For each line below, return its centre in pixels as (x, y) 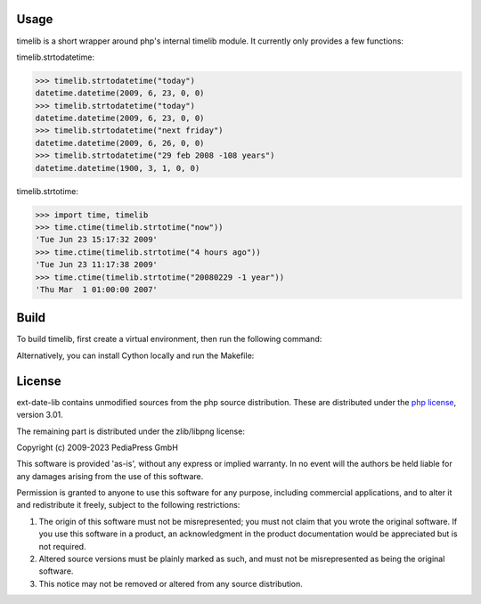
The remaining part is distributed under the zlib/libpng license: (130, 431)
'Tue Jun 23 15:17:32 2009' (96, 240)
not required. (62, 546)
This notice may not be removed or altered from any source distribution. (171, 584)
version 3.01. (40, 415)
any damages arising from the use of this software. (110, 476)
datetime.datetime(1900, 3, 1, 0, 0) (118, 168)
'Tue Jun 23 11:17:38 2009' (96, 265)
